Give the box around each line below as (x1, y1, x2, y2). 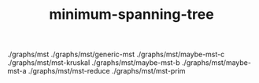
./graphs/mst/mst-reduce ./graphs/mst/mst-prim (28, 67, 186, 76)
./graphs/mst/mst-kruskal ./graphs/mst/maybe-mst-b (7, 58, 180, 67)
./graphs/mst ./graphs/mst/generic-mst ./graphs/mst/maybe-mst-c (7, 49, 225, 60)
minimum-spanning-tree (49, 5, 214, 23)
